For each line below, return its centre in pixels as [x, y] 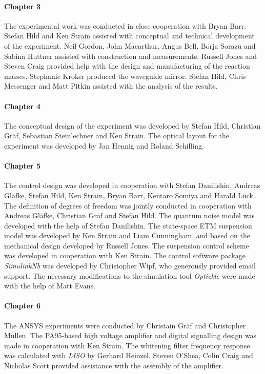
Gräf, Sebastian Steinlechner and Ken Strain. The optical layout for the [117, 136]
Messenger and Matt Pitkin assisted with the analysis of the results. [111, 86]
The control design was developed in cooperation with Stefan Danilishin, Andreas [132, 185]
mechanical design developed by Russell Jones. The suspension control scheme [127, 245]
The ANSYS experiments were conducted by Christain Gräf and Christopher [125, 325]
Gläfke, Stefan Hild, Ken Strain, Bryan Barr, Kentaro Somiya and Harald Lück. [130, 195]
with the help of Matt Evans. [50, 286]
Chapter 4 [23, 106]
